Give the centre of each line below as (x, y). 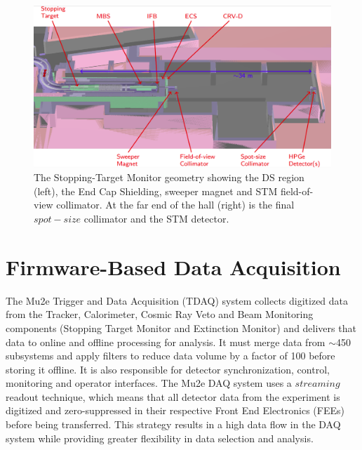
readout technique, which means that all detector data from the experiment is (173, 396)
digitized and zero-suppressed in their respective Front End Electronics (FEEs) (175, 410)
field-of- (297, 191)
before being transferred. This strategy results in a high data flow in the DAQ (173, 424)
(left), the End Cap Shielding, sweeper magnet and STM (156, 191)
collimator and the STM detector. (156, 218)
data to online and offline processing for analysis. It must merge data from (166, 342)
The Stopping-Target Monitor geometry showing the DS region (169, 177)
